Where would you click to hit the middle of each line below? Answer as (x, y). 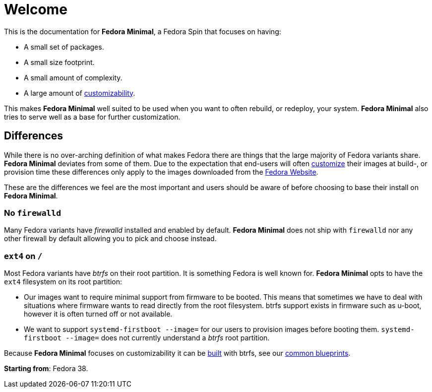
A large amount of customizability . (80, 93)
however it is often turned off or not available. (98, 314)
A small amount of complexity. (73, 77)
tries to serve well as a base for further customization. (92, 117)
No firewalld (33, 213)
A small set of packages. (64, 47)
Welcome (36, 9)
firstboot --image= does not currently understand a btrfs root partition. (147, 338)
